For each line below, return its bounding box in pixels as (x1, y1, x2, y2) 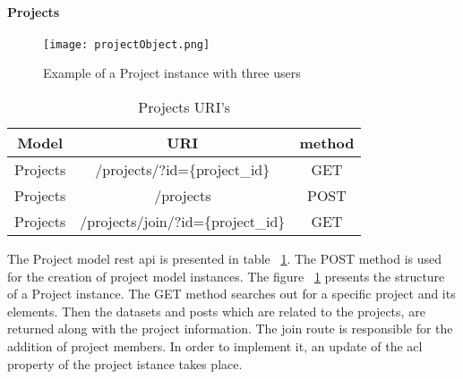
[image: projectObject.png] (43, 38, 210, 51)
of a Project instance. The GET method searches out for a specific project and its (7, 284, 456, 303)
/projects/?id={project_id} (95, 159, 270, 181)
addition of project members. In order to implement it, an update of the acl (7, 337, 423, 356)
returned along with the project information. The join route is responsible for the (7, 319, 453, 338)
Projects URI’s (138, 97, 231, 118)
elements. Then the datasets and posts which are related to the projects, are (7, 301, 425, 320)
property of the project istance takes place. (7, 354, 243, 373)
